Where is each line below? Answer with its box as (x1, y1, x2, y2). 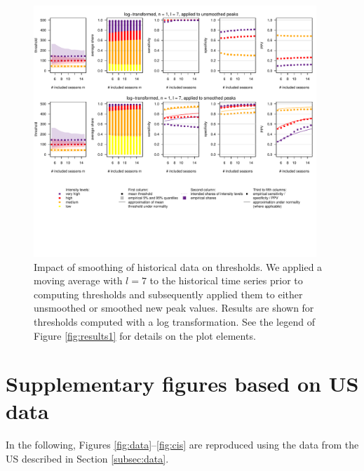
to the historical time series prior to (149, 273, 303, 288)
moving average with (34, 273, 123, 288)
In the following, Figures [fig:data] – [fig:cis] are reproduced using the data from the (6, 437, 359, 452)
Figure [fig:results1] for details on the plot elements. (34, 328, 256, 343)
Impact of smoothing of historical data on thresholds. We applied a (34, 259, 323, 274)
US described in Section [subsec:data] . (6, 451, 169, 466)
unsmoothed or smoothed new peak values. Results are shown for (34, 300, 314, 315)
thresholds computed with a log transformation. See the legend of (34, 314, 315, 329)
